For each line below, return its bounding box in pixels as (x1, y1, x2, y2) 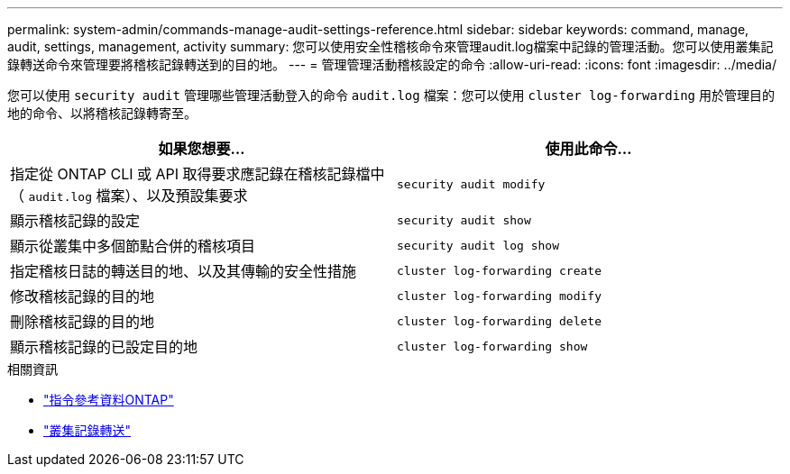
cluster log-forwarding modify (397, 288, 602, 303)
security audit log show (397, 238, 560, 252)
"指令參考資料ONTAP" (43, 392, 174, 407)
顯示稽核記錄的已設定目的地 (10, 338, 198, 356)
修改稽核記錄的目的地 (10, 287, 155, 305)
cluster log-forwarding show (397, 339, 588, 353)
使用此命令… (545, 140, 632, 158)
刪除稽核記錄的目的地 (10, 313, 155, 331)
